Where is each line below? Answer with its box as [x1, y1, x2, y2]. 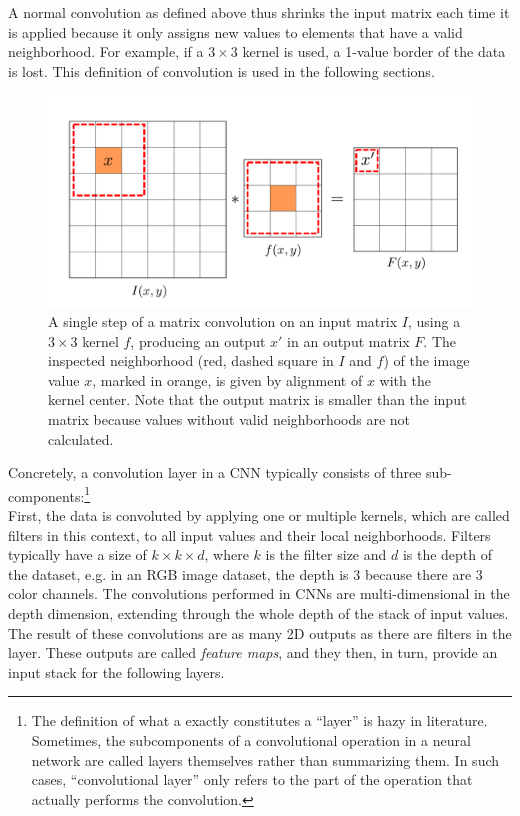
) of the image [383, 350, 470, 371]
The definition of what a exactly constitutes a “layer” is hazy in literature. [31, 710, 488, 731]
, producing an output [130, 330, 266, 351]
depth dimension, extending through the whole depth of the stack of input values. [8, 602, 509, 623]
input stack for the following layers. [8, 661, 225, 682]
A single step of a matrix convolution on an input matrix [48, 310, 398, 331]
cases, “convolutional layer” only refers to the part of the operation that [31, 769, 473, 790]
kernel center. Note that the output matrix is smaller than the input [48, 389, 467, 410]
